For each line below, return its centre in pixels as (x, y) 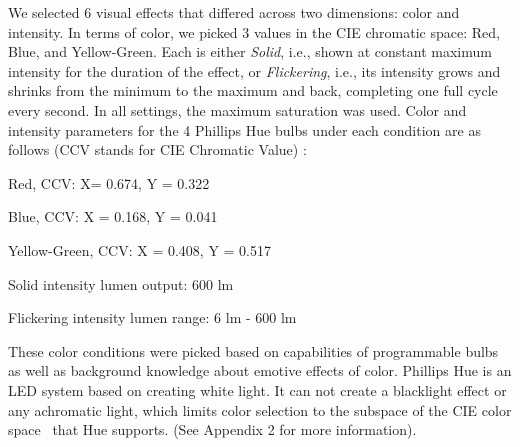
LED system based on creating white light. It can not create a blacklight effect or (257, 389)
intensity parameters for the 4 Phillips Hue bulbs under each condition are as (244, 129)
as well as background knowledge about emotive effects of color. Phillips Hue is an (260, 370)
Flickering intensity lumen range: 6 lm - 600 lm (152, 317)
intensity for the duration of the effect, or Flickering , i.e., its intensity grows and (254, 70)
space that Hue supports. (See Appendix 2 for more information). (212, 429)
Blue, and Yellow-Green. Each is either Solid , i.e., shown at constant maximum (250, 51)
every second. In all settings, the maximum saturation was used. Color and (237, 109)
